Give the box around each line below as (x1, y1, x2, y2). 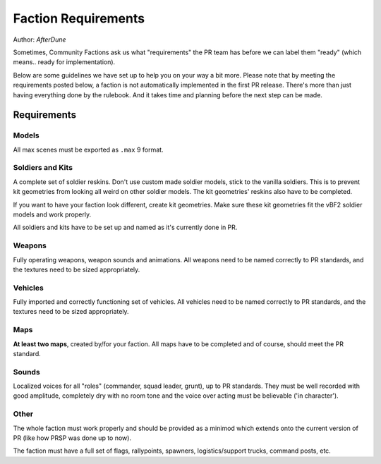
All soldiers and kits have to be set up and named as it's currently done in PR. (13, 223, 238, 232)
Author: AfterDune (13, 35, 66, 44)
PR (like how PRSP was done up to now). (13, 434, 132, 442)
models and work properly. (13, 210, 92, 219)
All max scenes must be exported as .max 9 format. (13, 145, 164, 154)
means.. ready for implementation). (13, 58, 116, 66)
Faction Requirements (13, 11, 145, 26)
